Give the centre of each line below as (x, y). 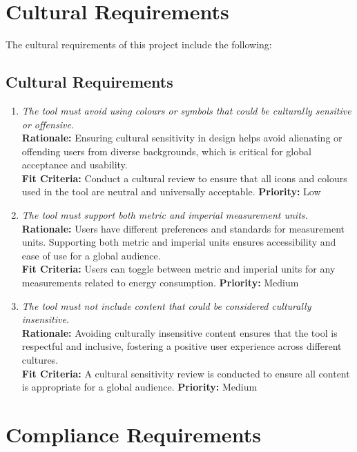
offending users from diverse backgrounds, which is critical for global (166, 151)
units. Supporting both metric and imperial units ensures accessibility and (179, 242)
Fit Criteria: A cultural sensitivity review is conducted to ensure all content (186, 373)
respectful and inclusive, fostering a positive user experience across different (182, 346)
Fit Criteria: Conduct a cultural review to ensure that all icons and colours (184, 178)
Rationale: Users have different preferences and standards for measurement (183, 228)
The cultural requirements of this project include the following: (139, 45)
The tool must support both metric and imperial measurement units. (165, 215)
